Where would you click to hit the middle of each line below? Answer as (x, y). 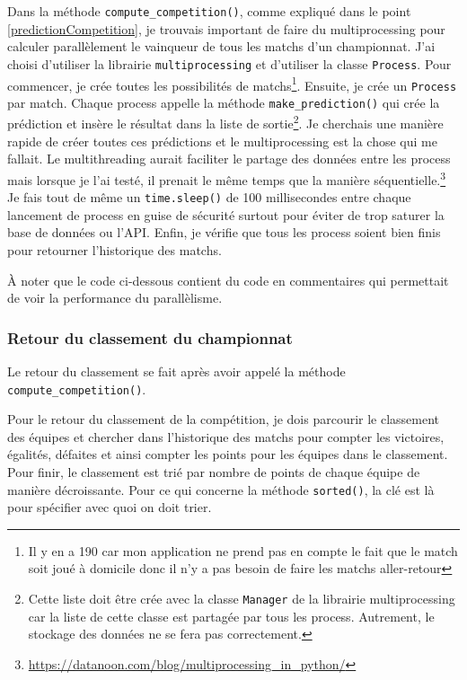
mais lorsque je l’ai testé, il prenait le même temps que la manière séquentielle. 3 (227, 178)
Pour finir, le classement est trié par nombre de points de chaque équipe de (214, 472)
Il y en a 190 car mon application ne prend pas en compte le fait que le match (243, 550)
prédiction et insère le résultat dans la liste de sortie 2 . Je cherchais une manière (225, 122)
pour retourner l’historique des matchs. (115, 250)
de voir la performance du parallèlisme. (115, 298)
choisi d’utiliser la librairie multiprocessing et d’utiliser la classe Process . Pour (229, 63)
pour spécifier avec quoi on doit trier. (110, 507)
